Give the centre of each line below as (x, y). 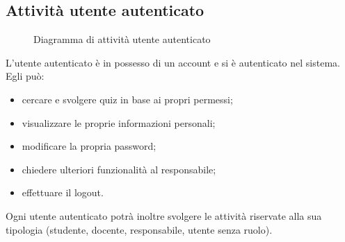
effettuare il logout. (63, 192)
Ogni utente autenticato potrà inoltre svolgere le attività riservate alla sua (164, 215)
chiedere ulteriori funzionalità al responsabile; (119, 169)
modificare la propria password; (89, 146)
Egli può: (25, 76)
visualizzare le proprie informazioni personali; (119, 122)
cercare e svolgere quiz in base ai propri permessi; (127, 99)
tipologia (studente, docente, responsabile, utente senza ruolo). (139, 229)
